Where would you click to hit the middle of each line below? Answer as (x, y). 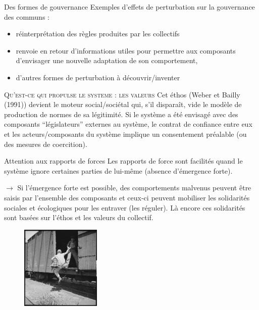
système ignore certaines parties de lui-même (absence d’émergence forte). (118, 170)
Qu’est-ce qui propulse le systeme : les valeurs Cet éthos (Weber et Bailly (122, 94)
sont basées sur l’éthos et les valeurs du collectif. (79, 217)
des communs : (27, 16)
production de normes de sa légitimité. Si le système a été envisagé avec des (121, 114)
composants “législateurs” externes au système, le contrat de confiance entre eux (128, 124)
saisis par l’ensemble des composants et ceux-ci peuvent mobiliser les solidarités (127, 197)
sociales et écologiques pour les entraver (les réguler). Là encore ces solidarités (125, 207)
